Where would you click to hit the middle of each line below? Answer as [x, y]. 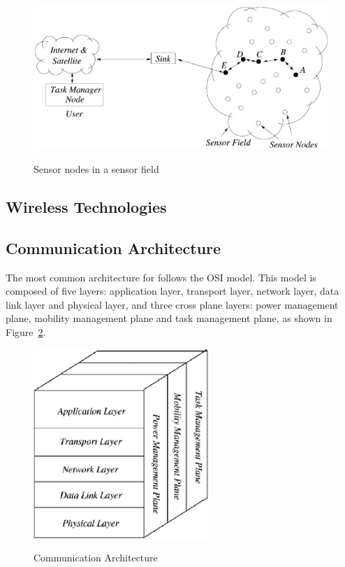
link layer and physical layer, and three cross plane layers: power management [172, 304]
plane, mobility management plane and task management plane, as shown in [169, 318]
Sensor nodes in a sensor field [96, 169]
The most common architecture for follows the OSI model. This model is [161, 277]
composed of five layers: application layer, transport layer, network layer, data [172, 291]
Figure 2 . [26, 332]
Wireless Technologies [86, 207]
